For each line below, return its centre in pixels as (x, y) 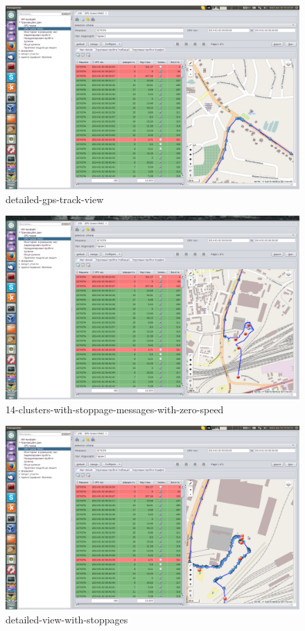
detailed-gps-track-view (55, 199)
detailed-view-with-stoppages (67, 619)
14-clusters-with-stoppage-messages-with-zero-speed (115, 409)
